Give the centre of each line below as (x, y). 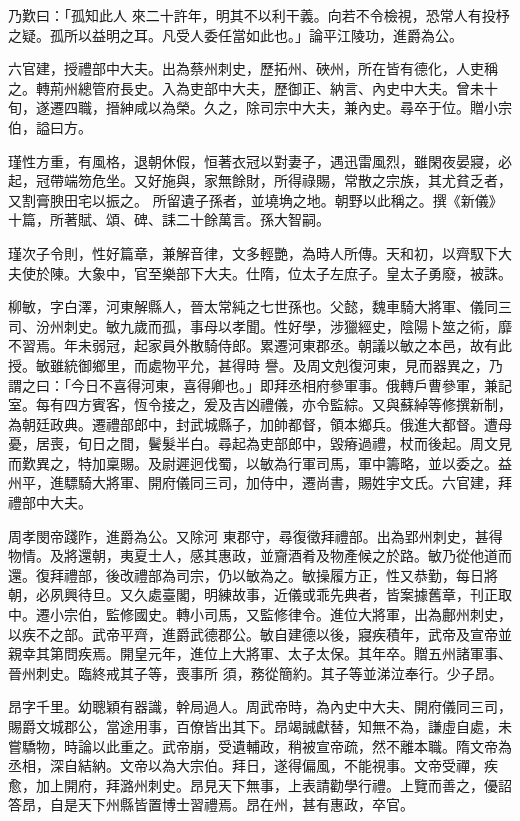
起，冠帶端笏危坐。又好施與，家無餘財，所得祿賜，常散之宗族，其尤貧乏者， (260, 180)
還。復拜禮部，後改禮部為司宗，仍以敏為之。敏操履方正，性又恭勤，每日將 (253, 574)
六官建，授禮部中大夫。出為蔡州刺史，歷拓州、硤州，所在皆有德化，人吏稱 (253, 68)
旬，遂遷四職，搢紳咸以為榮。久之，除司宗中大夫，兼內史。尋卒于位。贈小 (253, 107)
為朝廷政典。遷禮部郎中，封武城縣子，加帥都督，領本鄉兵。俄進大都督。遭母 (260, 423)
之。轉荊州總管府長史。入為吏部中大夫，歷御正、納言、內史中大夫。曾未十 (253, 87)
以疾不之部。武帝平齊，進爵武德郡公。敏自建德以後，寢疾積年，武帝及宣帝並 (260, 633)
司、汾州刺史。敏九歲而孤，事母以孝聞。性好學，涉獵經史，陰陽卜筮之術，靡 (260, 325)
